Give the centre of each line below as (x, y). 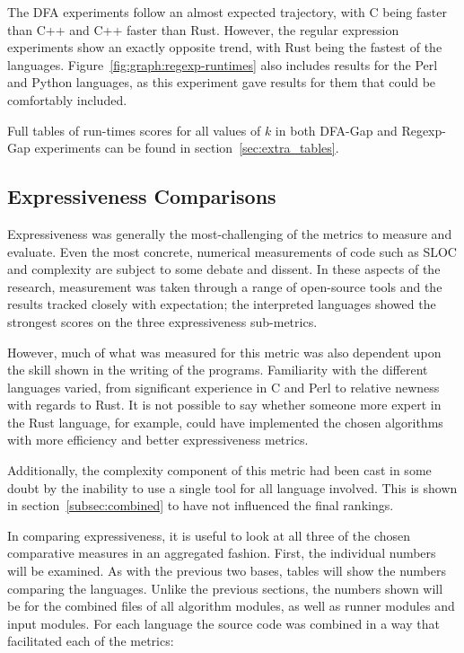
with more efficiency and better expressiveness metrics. (158, 440)
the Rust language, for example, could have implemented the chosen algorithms (225, 422)
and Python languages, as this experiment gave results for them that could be (222, 82)
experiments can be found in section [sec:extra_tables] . (187, 148)
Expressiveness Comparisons (142, 196)
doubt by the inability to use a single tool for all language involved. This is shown (232, 487)
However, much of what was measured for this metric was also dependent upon (224, 352)
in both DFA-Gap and (336, 130)
